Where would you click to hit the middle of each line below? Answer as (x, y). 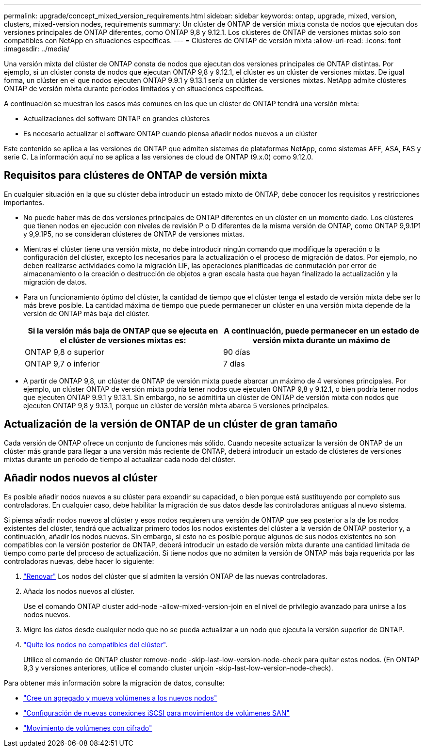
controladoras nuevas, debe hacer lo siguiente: (79, 561)
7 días (234, 363)
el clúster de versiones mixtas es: (123, 340)
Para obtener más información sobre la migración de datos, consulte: (114, 683)
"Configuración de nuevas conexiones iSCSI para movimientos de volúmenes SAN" (156, 713)
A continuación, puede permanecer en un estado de (321, 330)
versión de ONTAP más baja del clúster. (87, 313)
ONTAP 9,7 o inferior (62, 363)
